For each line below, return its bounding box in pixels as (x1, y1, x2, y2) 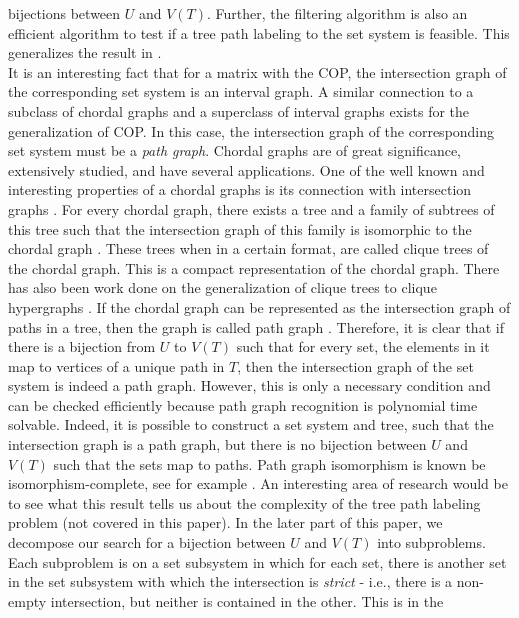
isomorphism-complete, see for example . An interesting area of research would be (8, 473, 508, 494)
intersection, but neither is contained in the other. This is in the (50, 590, 444, 611)
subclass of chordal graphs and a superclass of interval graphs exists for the (8, 100, 470, 121)
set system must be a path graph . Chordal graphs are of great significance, (8, 140, 461, 161)
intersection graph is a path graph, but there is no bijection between (8, 434, 427, 455)
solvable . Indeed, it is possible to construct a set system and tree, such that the (8, 414, 494, 435)
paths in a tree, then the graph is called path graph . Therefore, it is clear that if (8, 316, 504, 337)
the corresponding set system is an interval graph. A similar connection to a (8, 81, 474, 102)
